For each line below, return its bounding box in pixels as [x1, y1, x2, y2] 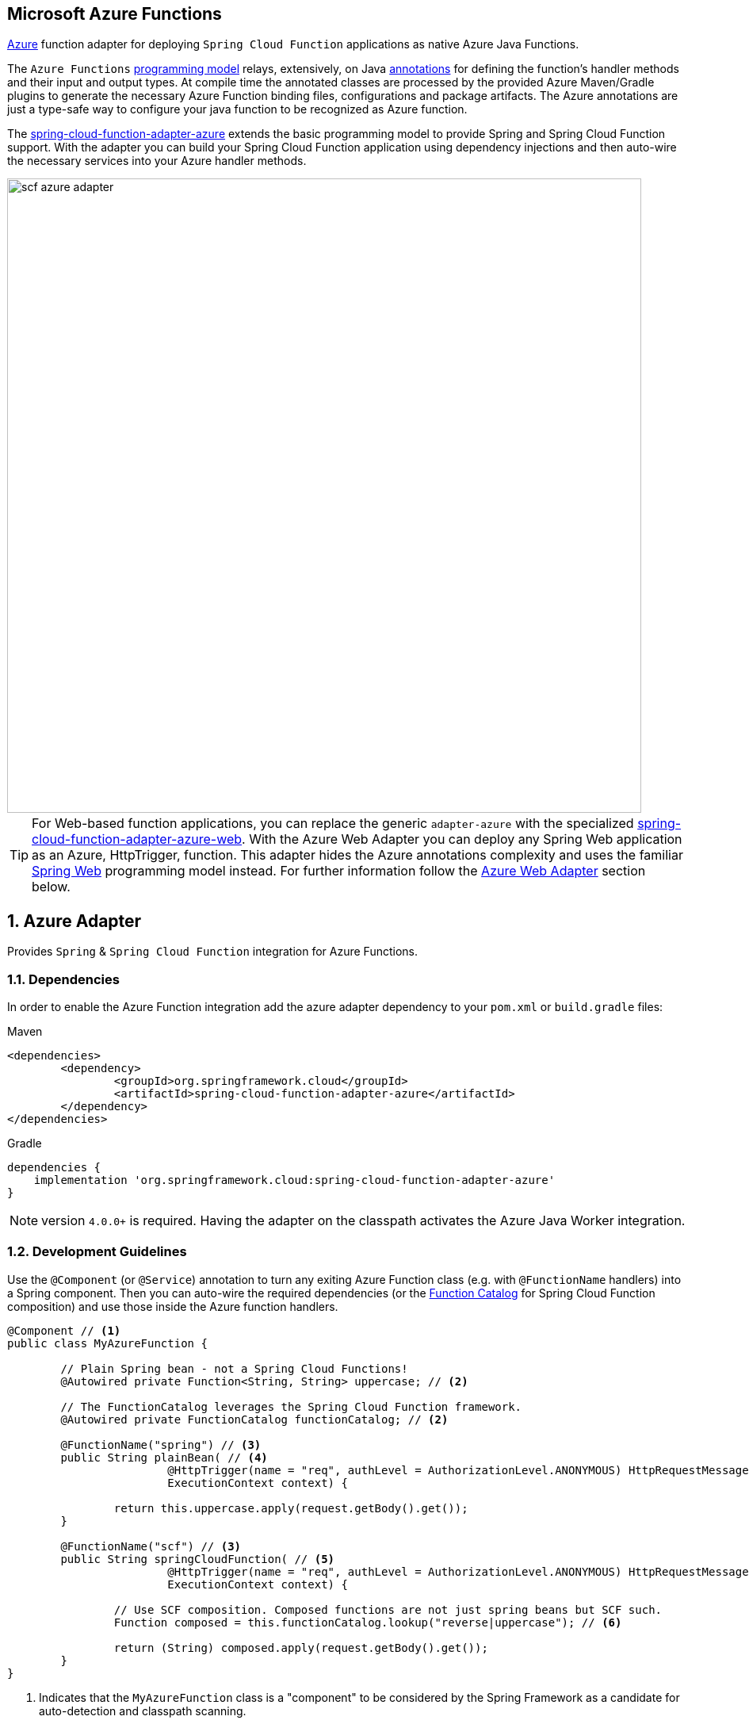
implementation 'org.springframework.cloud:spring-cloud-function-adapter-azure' [33, 1174, 556, 1187]
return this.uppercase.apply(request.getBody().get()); [113, 1501, 468, 1515]
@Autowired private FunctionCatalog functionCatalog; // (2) [60, 1412, 449, 1426]
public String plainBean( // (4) [60, 1450, 268, 1464]
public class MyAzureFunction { [7, 1336, 208, 1350]
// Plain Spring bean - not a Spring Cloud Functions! [60, 1362, 408, 1375]
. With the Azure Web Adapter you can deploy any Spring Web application [242, 831, 682, 848]
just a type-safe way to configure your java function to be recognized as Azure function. [7, 102, 468, 117]
